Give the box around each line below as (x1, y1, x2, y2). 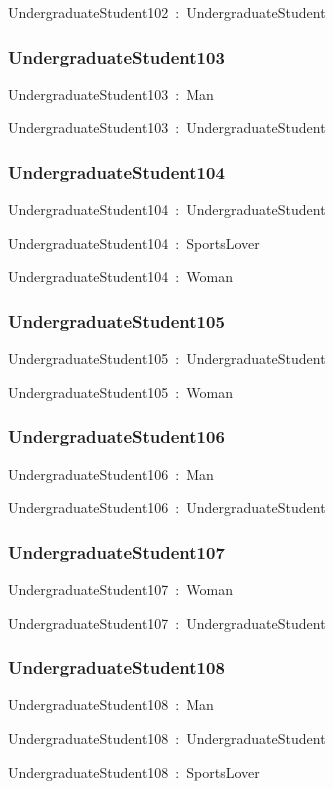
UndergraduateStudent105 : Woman (8, 381, 233, 402)
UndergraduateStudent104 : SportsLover (8, 232, 260, 253)
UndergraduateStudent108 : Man (8, 694, 214, 715)
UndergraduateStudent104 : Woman (8, 266, 233, 287)
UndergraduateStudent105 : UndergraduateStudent (8, 348, 326, 369)
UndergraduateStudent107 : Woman (8, 579, 233, 600)
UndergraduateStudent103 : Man (8, 83, 214, 104)
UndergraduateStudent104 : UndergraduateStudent (8, 199, 326, 220)
